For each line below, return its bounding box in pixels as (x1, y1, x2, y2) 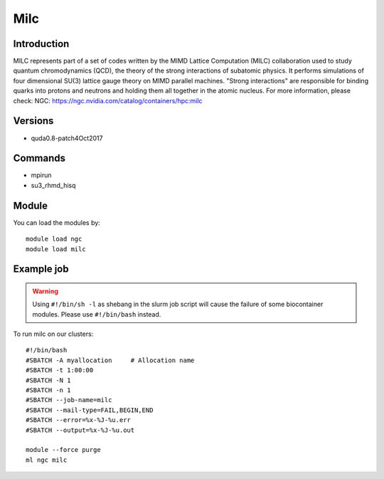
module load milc (26, 245, 86, 253)
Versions (13, 115, 54, 127)
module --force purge (26, 446, 101, 454)
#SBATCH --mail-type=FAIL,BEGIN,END (26, 406, 154, 414)
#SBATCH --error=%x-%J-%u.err (26, 416, 132, 424)
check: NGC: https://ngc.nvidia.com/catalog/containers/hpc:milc (13, 96, 203, 105)
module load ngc (26, 235, 82, 243)
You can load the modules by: (13, 218, 101, 227)
